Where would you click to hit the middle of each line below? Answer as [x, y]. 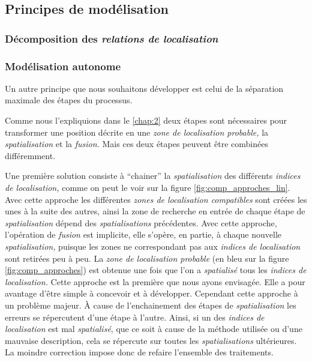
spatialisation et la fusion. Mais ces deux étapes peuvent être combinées [136, 144]
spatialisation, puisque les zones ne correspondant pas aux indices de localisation [153, 246]
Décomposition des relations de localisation [112, 38]
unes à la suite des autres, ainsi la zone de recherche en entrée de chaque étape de [155, 211]
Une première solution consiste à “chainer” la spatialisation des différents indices [153, 176]
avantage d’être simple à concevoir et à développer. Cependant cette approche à [151, 293]
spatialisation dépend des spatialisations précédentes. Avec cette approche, [141, 222]
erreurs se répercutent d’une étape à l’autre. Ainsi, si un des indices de [135, 317]
